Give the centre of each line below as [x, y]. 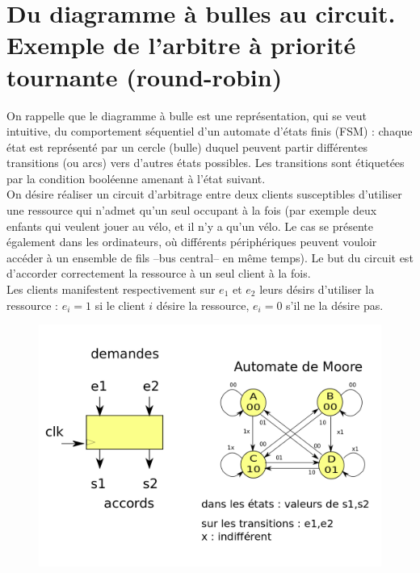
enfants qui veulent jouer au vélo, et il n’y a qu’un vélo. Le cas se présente [190, 226]
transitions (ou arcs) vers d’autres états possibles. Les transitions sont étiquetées [206, 163]
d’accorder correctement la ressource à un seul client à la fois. [159, 273]
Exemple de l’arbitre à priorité [181, 45]
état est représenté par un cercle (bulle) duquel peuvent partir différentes [187, 146]
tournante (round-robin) [145, 76]
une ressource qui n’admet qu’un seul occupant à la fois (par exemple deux [192, 210]
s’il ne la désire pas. [335, 305]
